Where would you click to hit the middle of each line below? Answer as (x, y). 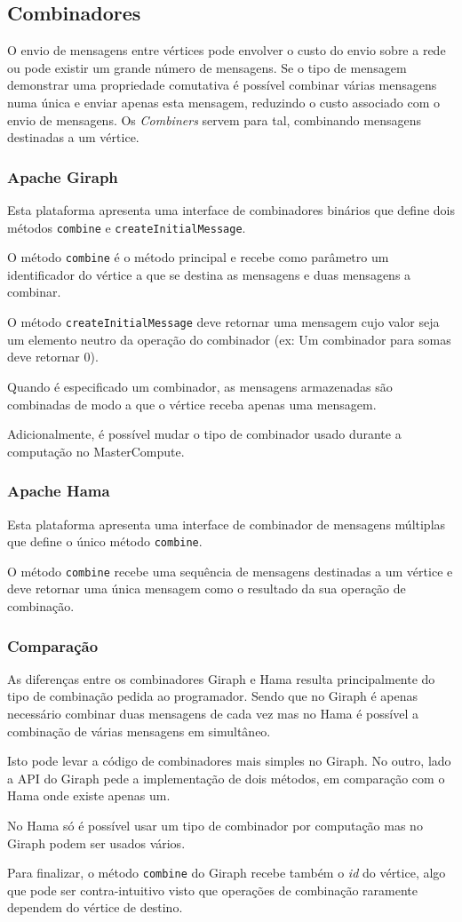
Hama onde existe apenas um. (89, 795)
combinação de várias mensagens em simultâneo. (139, 731)
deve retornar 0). (53, 357)
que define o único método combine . (105, 541)
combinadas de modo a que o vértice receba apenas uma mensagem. (192, 404)
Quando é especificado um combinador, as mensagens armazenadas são (200, 386)
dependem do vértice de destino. (95, 907)
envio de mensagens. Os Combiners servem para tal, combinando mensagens (214, 119)
